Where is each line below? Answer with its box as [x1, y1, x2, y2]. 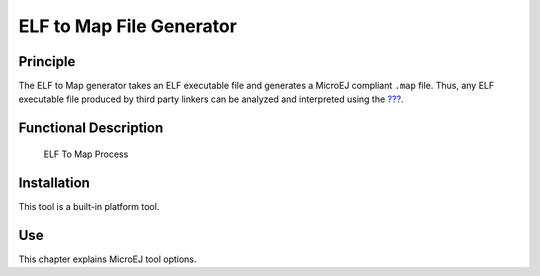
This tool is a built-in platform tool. [18, 200, 160, 212]
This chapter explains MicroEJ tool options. [18, 253, 197, 265]
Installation [18, 174, 90, 191]
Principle [18, 53, 76, 70]
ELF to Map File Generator [18, 15, 237, 37]
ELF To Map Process [43, 148, 129, 160]
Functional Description [18, 120, 164, 137]
